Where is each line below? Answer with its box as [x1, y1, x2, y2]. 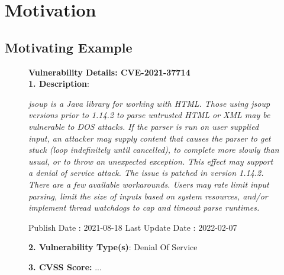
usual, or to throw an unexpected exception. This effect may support [28, 155, 273, 167]
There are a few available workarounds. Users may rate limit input [28, 178, 269, 190]
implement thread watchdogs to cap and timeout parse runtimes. [28, 201, 260, 214]
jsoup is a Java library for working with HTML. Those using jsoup [28, 97, 270, 109]
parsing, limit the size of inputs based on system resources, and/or [28, 189, 268, 202]
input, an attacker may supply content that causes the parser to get [28, 132, 271, 144]
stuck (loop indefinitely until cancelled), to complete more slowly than [28, 143, 279, 156]
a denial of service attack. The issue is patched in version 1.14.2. [28, 166, 264, 179]
